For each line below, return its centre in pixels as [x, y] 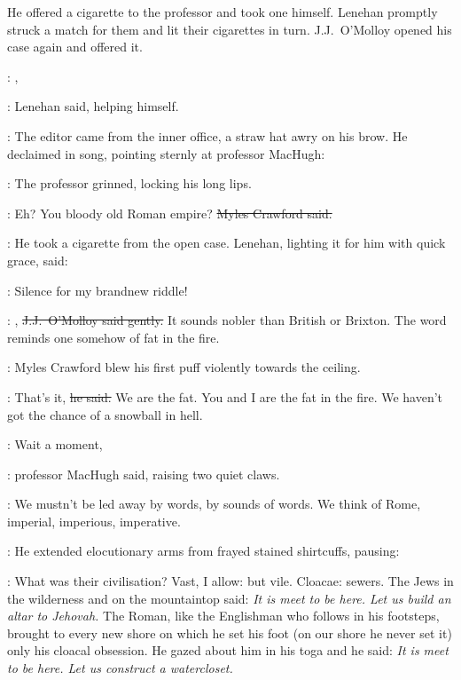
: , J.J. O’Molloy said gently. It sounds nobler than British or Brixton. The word [227, 320]
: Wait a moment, [55, 444]
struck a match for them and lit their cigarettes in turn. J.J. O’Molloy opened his [230, 29]
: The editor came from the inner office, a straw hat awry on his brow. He [207, 135]
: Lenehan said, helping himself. [93, 106]
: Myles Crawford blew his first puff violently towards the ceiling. [184, 367]
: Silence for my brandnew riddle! [98, 290]
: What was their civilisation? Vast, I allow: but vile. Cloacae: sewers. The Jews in [230, 581]
